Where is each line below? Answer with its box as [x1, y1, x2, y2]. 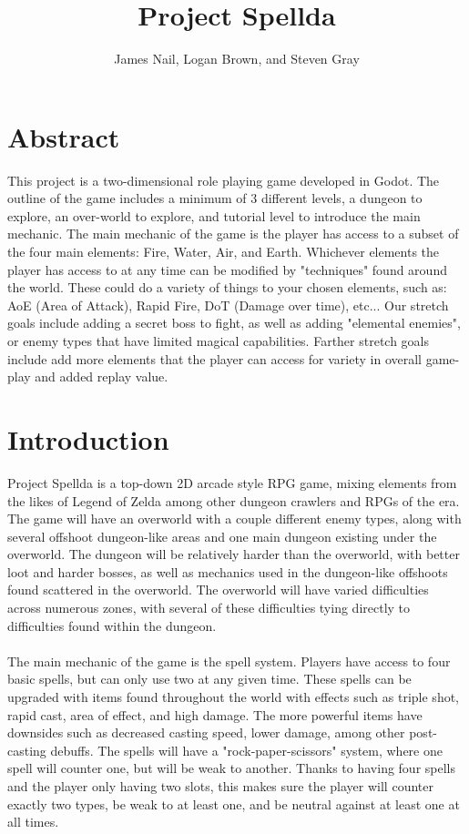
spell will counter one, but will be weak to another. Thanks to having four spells [7, 758, 455, 778]
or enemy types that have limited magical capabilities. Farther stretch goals [7, 331, 430, 350]
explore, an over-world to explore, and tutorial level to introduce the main [7, 206, 421, 225]
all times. [7, 812, 59, 831]
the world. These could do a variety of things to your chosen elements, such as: [7, 278, 447, 297]
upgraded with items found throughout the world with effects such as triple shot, [7, 687, 460, 707]
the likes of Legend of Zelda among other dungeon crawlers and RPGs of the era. [7, 491, 460, 510]
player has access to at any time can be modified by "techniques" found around [7, 259, 447, 279]
